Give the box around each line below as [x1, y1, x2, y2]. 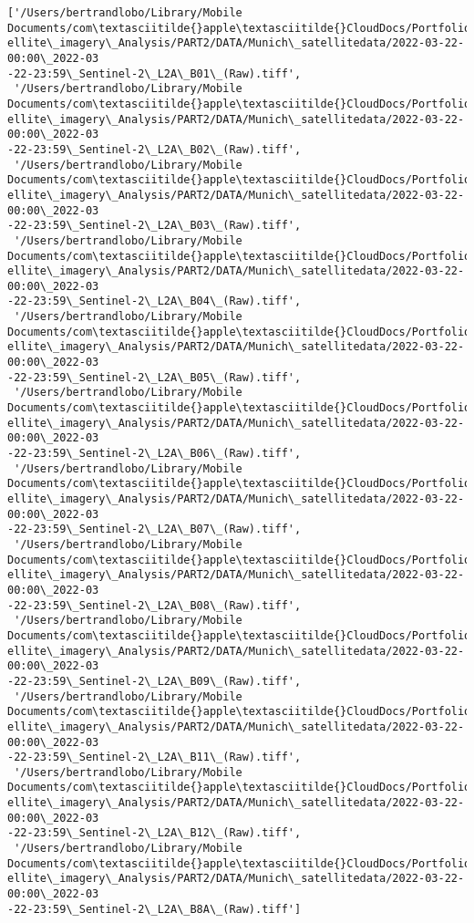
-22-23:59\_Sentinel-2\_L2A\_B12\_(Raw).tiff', [7, 826, 302, 840]
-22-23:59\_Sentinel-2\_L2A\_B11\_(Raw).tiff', [7, 751, 302, 764]
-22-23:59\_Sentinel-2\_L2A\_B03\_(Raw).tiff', [7, 219, 302, 233]
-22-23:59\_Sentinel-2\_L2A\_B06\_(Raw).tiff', [7, 447, 302, 461]
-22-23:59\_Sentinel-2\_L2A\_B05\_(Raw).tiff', [7, 370, 302, 384]
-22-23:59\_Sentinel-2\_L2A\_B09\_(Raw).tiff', [7, 674, 302, 688]
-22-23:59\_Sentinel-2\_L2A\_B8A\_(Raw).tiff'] [7, 902, 302, 916]
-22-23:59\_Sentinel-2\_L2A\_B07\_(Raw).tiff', [7, 523, 302, 536]
